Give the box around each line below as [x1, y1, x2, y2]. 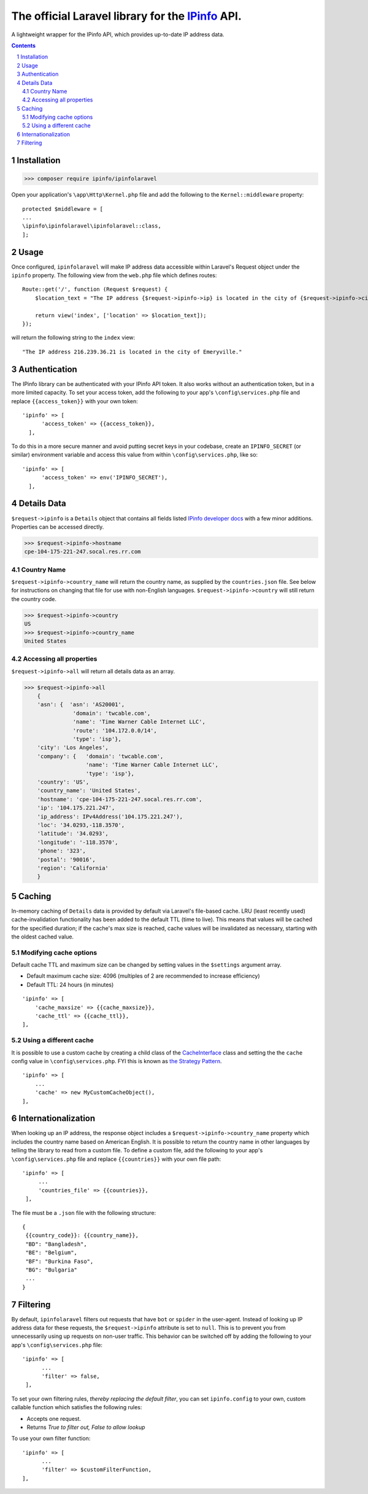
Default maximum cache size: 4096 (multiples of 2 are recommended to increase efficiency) [26, 972, 260, 980]
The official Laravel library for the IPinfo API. [11, 9, 242, 23]
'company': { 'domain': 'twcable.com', [37, 753, 164, 760]
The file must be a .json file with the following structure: [11, 1209, 156, 1216]
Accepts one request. [26, 1415, 82, 1422]
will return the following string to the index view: [11, 334, 136, 341]
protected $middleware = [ [22, 205, 104, 212]
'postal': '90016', [37, 856, 96, 863]
